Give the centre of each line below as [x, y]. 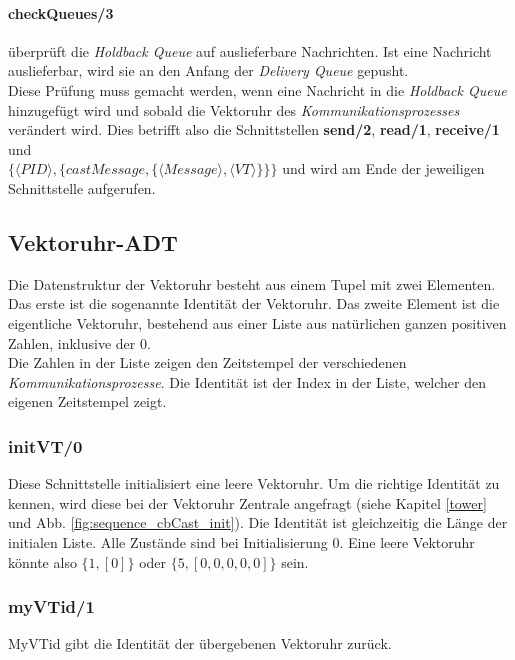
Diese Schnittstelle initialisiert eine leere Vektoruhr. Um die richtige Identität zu [254, 483]
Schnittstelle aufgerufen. [82, 187]
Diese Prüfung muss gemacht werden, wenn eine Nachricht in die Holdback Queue [257, 89]
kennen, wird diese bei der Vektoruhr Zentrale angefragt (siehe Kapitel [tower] [247, 502]
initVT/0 [45, 445]
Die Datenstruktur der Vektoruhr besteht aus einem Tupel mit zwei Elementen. [252, 283]
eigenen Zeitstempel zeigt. [87, 401]
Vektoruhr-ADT [93, 241]
